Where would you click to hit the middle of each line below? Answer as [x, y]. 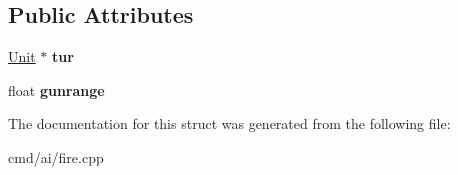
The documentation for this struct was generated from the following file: [229, 123]
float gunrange [56, 89]
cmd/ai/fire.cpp [56, 156]
